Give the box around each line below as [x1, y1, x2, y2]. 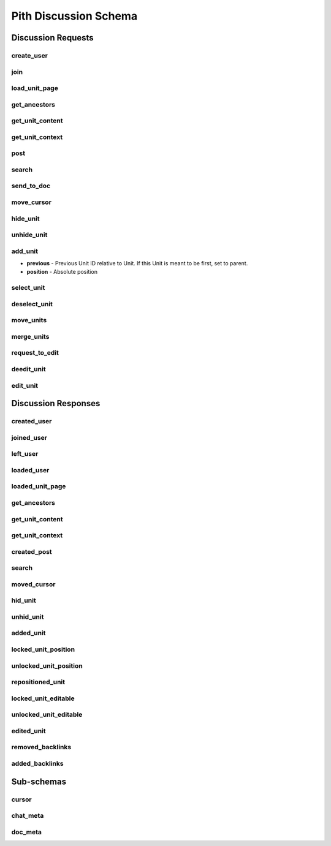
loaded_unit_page [11, 482, 66, 491]
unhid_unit [11, 613, 44, 621]
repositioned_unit [11, 678, 66, 686]
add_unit [11, 247, 39, 255]
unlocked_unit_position [11, 662, 83, 670]
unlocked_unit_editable [11, 711, 83, 719]
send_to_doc [11, 181, 51, 190]
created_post [11, 547, 52, 556]
